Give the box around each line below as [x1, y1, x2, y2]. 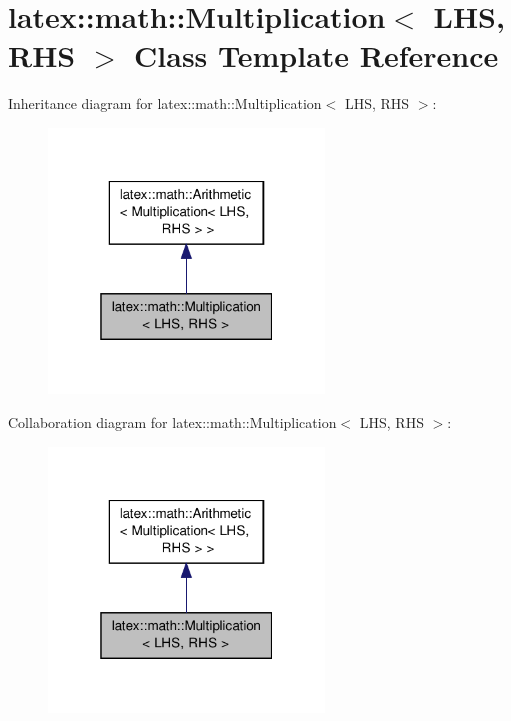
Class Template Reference [134, 35, 499, 76]
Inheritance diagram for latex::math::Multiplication [8, 93, 322, 114]
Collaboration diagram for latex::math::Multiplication [8, 411, 337, 432]
